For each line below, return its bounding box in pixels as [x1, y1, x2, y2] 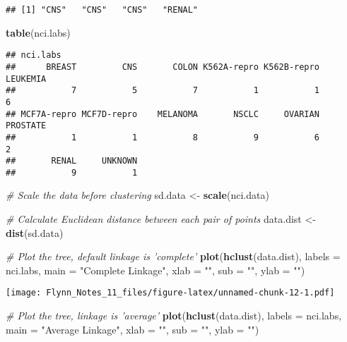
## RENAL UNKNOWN [6, 156, 138, 166]
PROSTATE [6, 121, 47, 131]
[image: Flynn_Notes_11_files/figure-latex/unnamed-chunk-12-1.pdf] [6, 288, 335, 298]
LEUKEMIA [6, 73, 47, 84]
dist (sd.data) [6, 225, 64, 240]
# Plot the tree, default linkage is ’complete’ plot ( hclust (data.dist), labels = [6, 249, 341, 264]
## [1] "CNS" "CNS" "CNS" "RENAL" [6, 5, 199, 15]
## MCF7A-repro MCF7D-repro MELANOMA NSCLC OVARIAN [6, 109, 319, 119]
